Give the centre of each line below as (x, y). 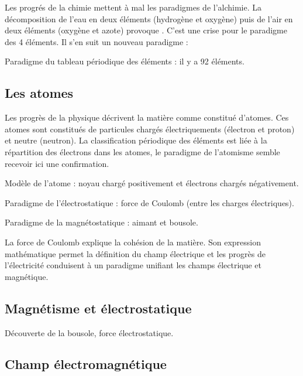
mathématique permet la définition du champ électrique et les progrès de (135, 253)
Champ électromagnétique (86, 364)
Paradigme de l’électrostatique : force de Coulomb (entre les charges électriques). (149, 202)
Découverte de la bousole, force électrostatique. (89, 332)
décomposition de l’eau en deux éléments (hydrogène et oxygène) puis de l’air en (149, 18)
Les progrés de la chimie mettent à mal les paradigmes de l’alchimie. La (133, 7)
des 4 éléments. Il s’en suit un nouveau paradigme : (97, 41)
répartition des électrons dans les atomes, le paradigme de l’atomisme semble (142, 151)
